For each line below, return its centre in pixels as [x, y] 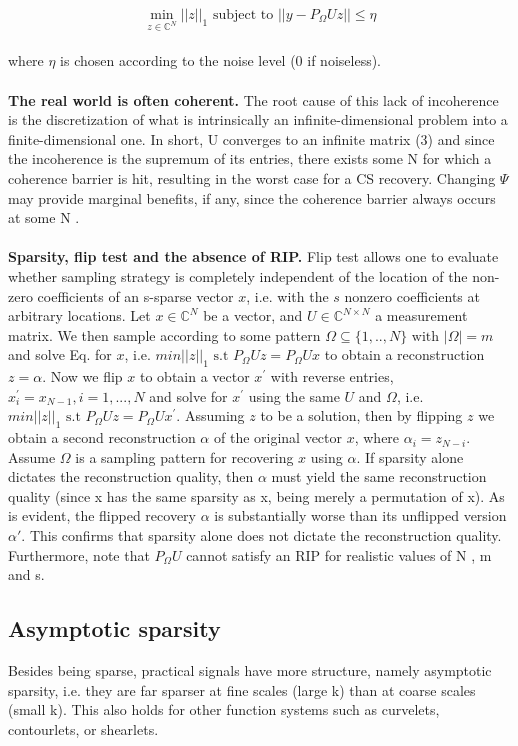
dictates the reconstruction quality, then [131, 476]
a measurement [421, 315]
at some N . [44, 217]
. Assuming [210, 415]
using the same [294, 395]
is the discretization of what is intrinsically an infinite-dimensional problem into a [258, 119]
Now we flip [86, 376]
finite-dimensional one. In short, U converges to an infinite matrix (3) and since [251, 138]
